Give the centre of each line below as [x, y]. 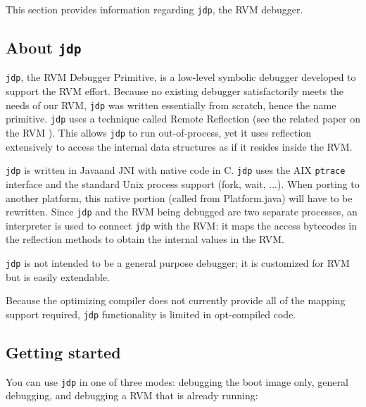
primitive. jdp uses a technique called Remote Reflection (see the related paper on [183, 119]
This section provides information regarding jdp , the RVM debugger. [154, 9]
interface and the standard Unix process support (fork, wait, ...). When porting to [183, 183]
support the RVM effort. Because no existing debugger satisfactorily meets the [175, 91]
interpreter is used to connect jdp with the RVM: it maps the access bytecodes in [181, 225]
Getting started [63, 352]
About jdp [44, 48]
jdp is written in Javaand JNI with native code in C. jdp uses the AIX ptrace [176, 170]
